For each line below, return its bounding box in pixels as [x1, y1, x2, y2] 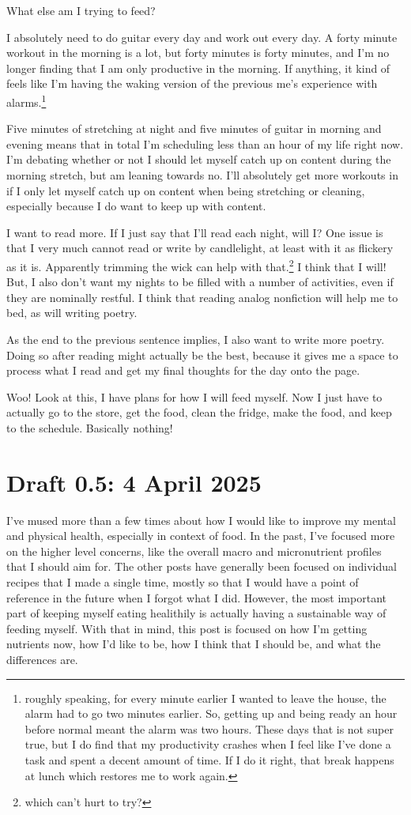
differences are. [6, 651, 78, 668]
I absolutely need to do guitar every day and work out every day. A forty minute [6, 28, 398, 45]
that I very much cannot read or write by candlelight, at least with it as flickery [6, 240, 394, 256]
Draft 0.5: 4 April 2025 [6, 466, 262, 498]
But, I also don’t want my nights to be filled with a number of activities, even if [6, 274, 394, 290]
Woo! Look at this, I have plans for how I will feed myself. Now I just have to [6, 388, 383, 405]
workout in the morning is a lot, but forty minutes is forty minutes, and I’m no [6, 44, 390, 61]
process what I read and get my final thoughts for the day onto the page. [6, 362, 360, 379]
